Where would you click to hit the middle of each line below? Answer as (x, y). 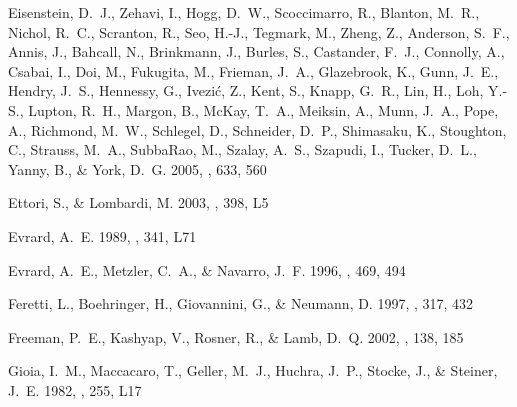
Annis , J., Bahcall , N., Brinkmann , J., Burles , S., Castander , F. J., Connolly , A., (256, 51)
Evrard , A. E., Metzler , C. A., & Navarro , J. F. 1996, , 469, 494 (207, 269)
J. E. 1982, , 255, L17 (75, 389)
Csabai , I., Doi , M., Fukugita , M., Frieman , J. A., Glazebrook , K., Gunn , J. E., (253, 70)
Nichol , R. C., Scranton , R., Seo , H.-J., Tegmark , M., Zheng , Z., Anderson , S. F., (259, 31)
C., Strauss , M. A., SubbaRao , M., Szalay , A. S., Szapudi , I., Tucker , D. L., (242, 149)
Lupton (50, 109)
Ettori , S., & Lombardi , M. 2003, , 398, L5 (138, 202)
